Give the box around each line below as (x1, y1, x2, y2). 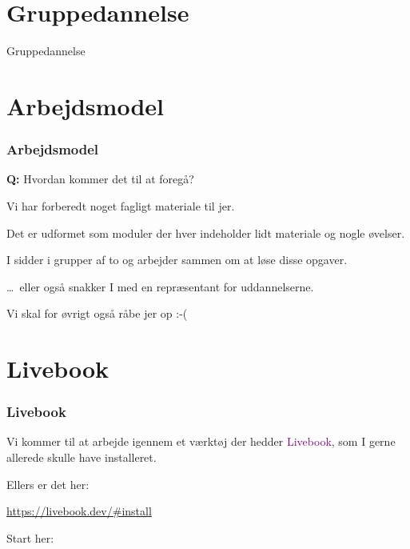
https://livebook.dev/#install (6, 503, 152, 519)
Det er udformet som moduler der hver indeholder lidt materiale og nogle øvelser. (6, 224, 405, 241)
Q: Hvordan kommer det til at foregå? (6, 170, 194, 187)
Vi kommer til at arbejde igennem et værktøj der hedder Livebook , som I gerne (6, 433, 396, 450)
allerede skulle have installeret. (6, 449, 157, 466)
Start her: (6, 529, 54, 546)
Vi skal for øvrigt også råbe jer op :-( (6, 305, 188, 322)
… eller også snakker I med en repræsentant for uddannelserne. (6, 278, 314, 295)
